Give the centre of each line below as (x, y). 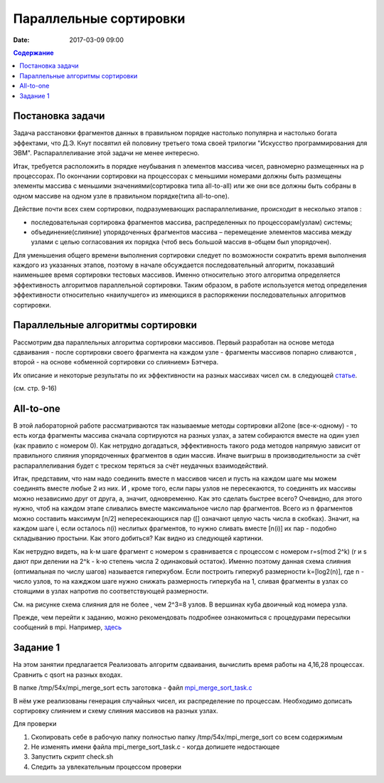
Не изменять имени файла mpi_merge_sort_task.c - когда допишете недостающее (155, 747)
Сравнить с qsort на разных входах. (68, 674)
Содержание (33, 53)
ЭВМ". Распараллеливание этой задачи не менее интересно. (106, 153)
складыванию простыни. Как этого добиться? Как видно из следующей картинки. (138, 538)
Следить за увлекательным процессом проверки (106, 767)
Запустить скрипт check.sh (72, 757)
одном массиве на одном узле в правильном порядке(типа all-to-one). (121, 196)
